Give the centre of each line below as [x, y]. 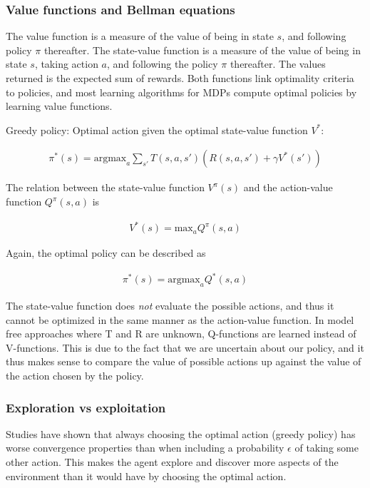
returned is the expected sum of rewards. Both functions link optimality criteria [180, 78]
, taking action [66, 64]
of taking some [327, 448]
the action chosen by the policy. [75, 376]
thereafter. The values [278, 64]
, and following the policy [163, 64]
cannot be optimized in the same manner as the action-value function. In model [180, 319]
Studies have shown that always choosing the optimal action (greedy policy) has [181, 433]
